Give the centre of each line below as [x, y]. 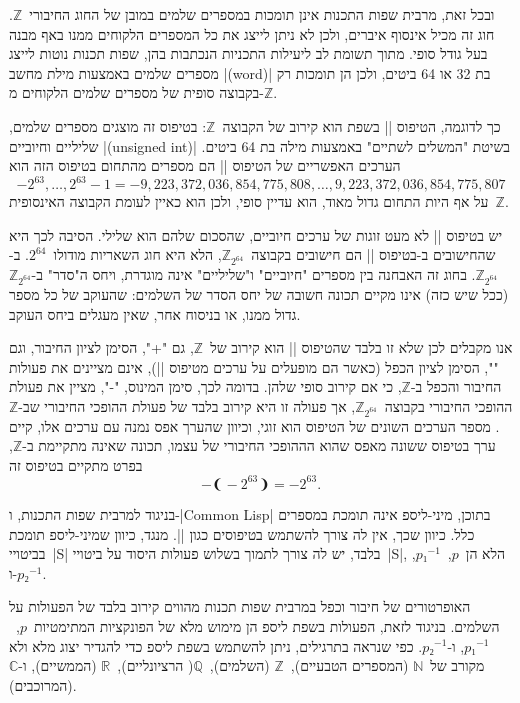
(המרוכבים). [43, 684]
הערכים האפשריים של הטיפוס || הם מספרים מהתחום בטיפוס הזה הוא [205, 165]
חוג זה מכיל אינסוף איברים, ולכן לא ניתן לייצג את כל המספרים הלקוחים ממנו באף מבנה [252, 33]
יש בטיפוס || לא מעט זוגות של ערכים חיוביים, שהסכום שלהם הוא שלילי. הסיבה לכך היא [256, 234]
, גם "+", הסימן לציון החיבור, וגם [101, 347]
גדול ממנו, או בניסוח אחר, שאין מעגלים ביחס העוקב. [155, 313]
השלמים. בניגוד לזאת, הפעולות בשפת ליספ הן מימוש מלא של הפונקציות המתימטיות [266, 625]
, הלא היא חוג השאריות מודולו [137, 254]
